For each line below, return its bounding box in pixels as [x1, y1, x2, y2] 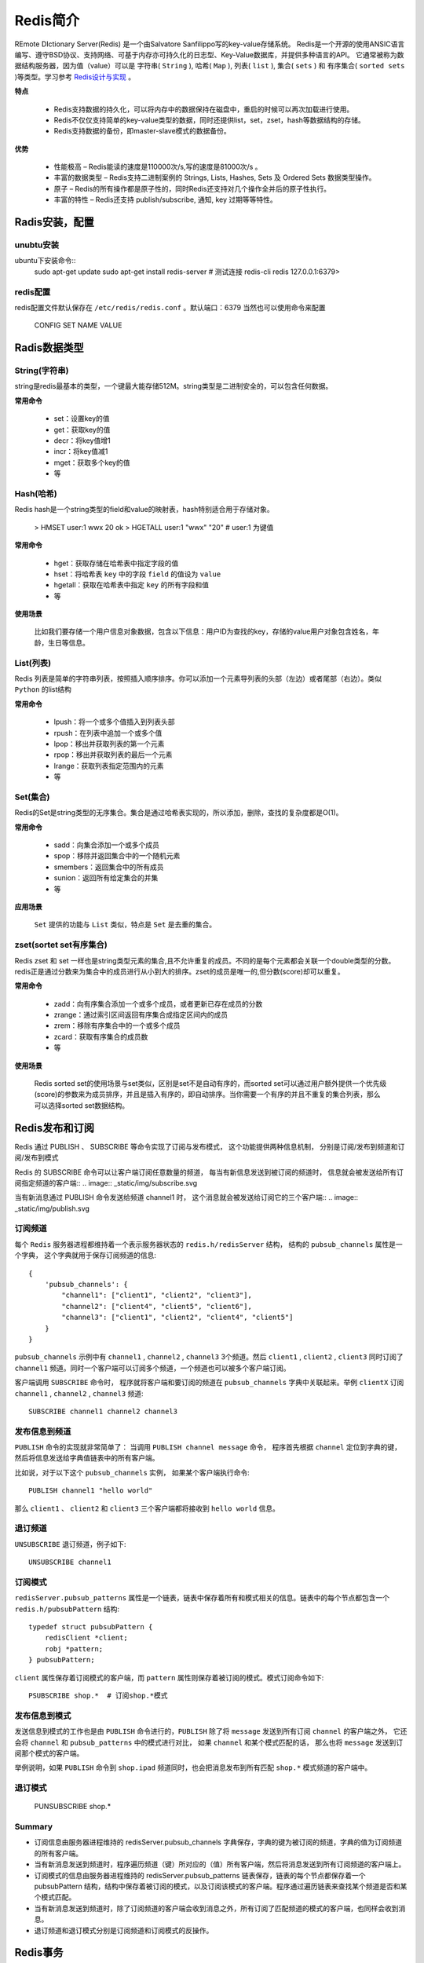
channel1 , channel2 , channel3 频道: [14, 1388, 144, 1398]
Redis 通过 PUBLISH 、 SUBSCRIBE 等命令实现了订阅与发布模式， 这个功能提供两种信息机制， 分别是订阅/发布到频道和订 [14, 1142, 405, 1151]
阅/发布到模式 [14, 1153, 59, 1162]
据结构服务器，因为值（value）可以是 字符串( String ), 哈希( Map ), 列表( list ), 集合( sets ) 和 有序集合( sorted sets [14, 61, 405, 71]
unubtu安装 [14, 239, 59, 250]
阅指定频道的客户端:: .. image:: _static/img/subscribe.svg [14, 1178, 198, 1187]
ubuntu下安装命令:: [14, 256, 76, 265]
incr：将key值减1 [53, 447, 108, 456]
